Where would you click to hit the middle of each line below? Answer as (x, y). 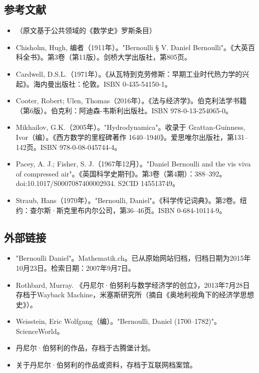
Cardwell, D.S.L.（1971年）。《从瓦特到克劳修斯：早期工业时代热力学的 (129, 73)
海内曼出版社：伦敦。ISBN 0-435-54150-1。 (102, 83)
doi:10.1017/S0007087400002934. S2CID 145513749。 (97, 183)
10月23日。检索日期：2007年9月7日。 (75, 267)
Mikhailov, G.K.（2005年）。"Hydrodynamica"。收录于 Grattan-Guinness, (131, 127)
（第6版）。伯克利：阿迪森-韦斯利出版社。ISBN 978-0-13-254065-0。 (124, 110)
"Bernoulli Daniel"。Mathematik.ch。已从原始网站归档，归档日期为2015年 (133, 258)
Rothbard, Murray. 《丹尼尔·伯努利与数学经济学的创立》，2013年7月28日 (133, 285)
